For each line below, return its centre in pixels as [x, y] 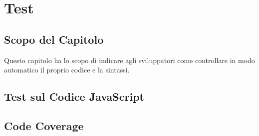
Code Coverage [44, 125]
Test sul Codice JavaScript [74, 97]
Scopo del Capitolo [54, 39]
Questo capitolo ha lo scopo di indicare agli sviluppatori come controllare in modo [129, 60]
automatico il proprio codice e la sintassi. [67, 70]
